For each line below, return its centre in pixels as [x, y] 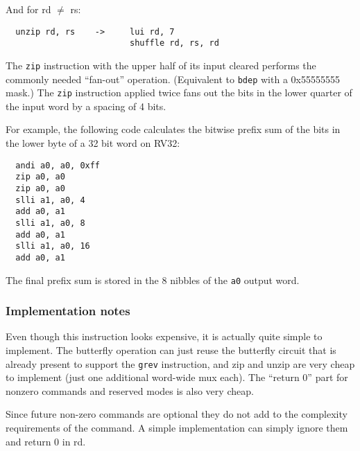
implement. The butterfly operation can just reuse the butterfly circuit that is [171, 350]
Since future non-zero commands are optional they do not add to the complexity [177, 414]
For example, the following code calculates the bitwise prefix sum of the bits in [173, 129]
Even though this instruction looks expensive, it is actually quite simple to [164, 336]
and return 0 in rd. [46, 441]
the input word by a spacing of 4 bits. [86, 106]
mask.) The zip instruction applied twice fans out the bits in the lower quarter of [179, 92]
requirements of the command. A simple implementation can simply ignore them [177, 428]
